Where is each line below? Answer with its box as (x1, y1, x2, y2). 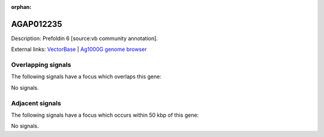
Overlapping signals (11, 60, 71, 69)
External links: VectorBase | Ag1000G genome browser (11, 45, 147, 53)
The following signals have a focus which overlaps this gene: (11, 73, 162, 80)
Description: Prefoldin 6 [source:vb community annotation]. (11, 35, 158, 42)
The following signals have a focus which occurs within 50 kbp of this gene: (11, 111, 199, 118)
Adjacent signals (11, 99, 61, 107)
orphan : (11, 4, 32, 10)
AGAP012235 (11, 19, 62, 29)
